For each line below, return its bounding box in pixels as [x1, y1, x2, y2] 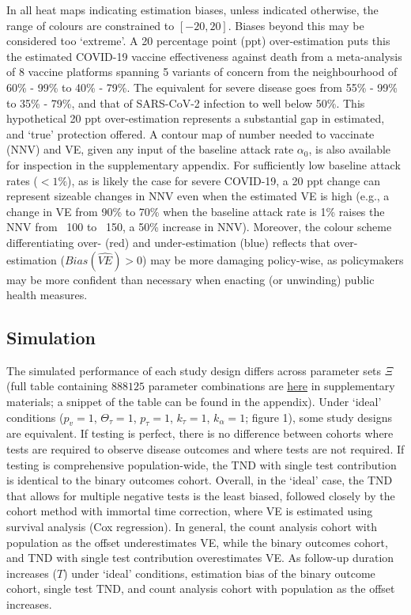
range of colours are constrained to [6, 17, 175, 33]
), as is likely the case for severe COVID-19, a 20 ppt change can [67, 172, 381, 188]
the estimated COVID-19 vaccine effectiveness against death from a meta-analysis [6, 47, 402, 64]
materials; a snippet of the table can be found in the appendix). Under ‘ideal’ [6, 393, 382, 410]
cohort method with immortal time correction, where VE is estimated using [6, 503, 373, 519]
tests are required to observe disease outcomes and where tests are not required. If [6, 441, 405, 457]
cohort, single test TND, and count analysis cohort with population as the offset [6, 580, 395, 597]
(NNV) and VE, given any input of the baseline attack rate [6, 141, 294, 158]
